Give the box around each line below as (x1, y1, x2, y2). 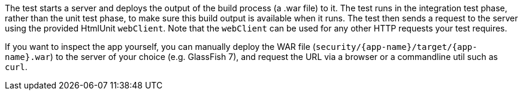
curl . (5, 62, 28, 72)
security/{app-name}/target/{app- (315, 42, 477, 52)
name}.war (5, 52, 50, 62)
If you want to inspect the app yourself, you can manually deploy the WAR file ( (5, 42, 316, 52)
